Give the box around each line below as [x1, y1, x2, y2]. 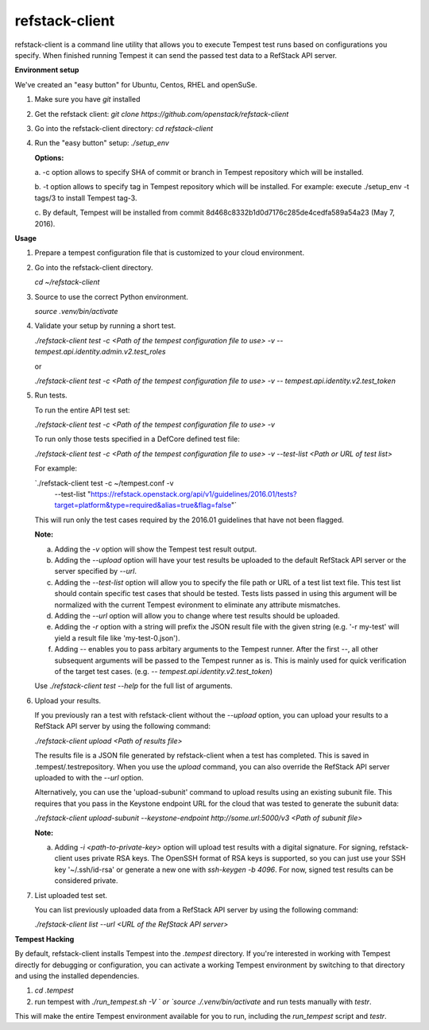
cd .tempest [34, 985, 74, 995]
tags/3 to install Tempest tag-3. [34, 193, 137, 203]
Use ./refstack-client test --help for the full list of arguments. [34, 681, 234, 691]
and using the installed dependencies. [14, 970, 140, 981]
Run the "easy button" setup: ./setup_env [34, 138, 170, 148]
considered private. [54, 876, 118, 885]
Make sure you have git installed [34, 95, 141, 104]
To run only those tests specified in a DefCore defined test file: [34, 434, 240, 444]
